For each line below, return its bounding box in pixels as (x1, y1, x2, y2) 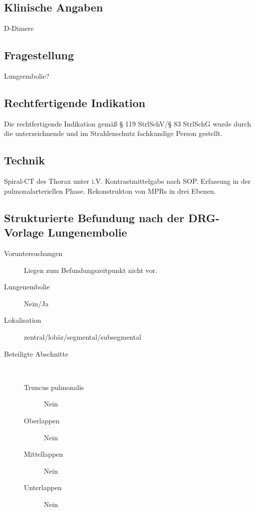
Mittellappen (24, 449, 63, 459)
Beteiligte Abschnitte (4, 348, 68, 359)
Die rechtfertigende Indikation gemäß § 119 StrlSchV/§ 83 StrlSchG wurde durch (4, 118, 251, 128)
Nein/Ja (24, 298, 49, 308)
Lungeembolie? (4, 71, 49, 81)
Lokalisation (4, 315, 41, 325)
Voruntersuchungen (4, 248, 63, 258)
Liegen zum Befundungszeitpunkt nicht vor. (24, 264, 157, 275)
